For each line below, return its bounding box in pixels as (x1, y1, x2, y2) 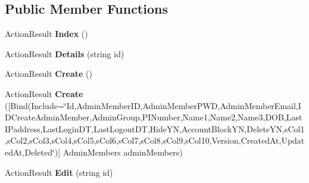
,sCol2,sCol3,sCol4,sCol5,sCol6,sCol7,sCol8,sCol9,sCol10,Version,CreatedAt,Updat (5, 134, 305, 147)
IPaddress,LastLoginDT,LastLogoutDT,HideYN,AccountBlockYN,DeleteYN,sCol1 (5, 122, 305, 135)
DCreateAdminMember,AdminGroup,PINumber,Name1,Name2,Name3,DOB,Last (5, 111, 302, 123)
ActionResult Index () (5, 27, 88, 40)
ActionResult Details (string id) (5, 47, 124, 60)
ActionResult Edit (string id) (5, 166, 113, 178)
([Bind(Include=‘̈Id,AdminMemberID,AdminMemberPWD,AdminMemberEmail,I (5, 99, 301, 111)
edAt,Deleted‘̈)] (5, 145, 61, 158)
